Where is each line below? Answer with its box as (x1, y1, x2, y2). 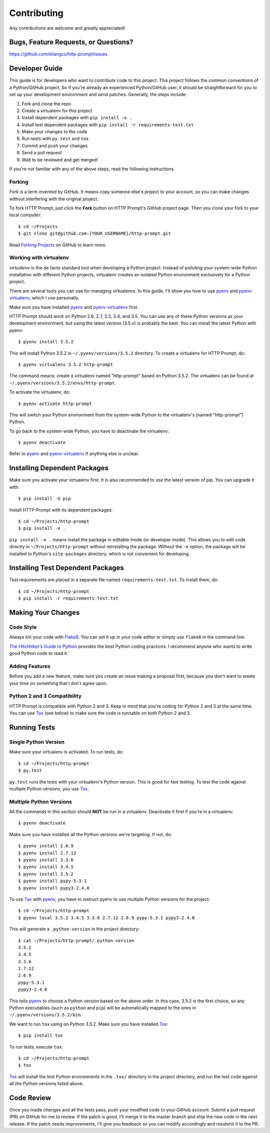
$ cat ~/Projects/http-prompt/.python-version (18, 938, 134, 943)
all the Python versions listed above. (9, 1080, 84, 1086)
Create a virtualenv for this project (21, 108, 92, 114)
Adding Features (9, 662, 51, 669)
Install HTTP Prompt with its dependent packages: (9, 507, 113, 513)
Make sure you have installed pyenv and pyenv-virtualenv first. (9, 304, 138, 310)
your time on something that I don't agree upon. (9, 680, 107, 686)
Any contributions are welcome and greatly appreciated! (9, 25, 125, 31)
